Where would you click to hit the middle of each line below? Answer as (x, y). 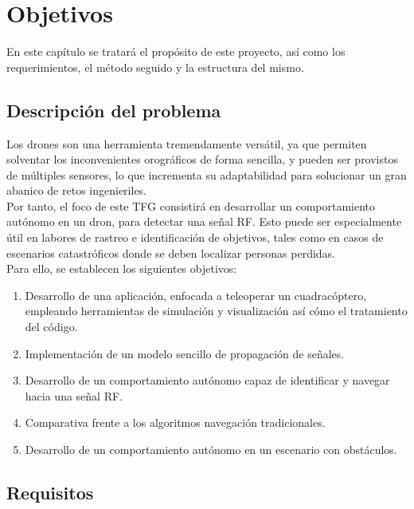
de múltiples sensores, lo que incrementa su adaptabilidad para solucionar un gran (207, 174)
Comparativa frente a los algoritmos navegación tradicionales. (175, 422)
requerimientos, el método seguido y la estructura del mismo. (155, 67)
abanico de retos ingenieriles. (77, 190)
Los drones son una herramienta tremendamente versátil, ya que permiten (187, 143)
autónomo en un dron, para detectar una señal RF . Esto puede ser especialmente (204, 221)
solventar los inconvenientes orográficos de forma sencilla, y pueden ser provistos (202, 159)
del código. (51, 327)
